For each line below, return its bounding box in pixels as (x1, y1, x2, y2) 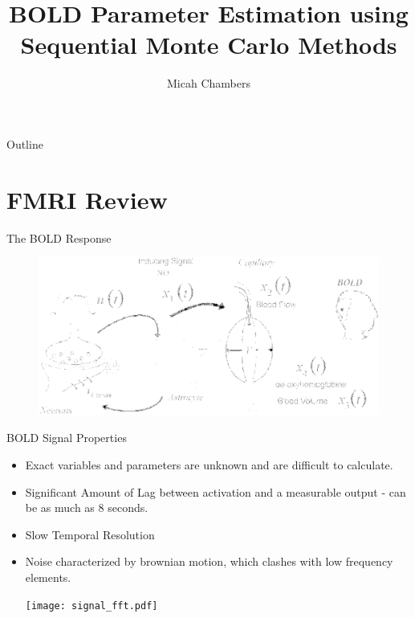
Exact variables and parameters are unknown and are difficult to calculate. (25, 456, 393, 473)
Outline (6, 135, 43, 152)
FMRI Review (6, 182, 168, 215)
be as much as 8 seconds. (25, 499, 149, 516)
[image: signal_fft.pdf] (25, 600, 158, 612)
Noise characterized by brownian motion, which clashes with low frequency (25, 553, 393, 570)
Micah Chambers (167, 75, 250, 92)
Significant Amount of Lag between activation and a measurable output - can (25, 483, 406, 500)
